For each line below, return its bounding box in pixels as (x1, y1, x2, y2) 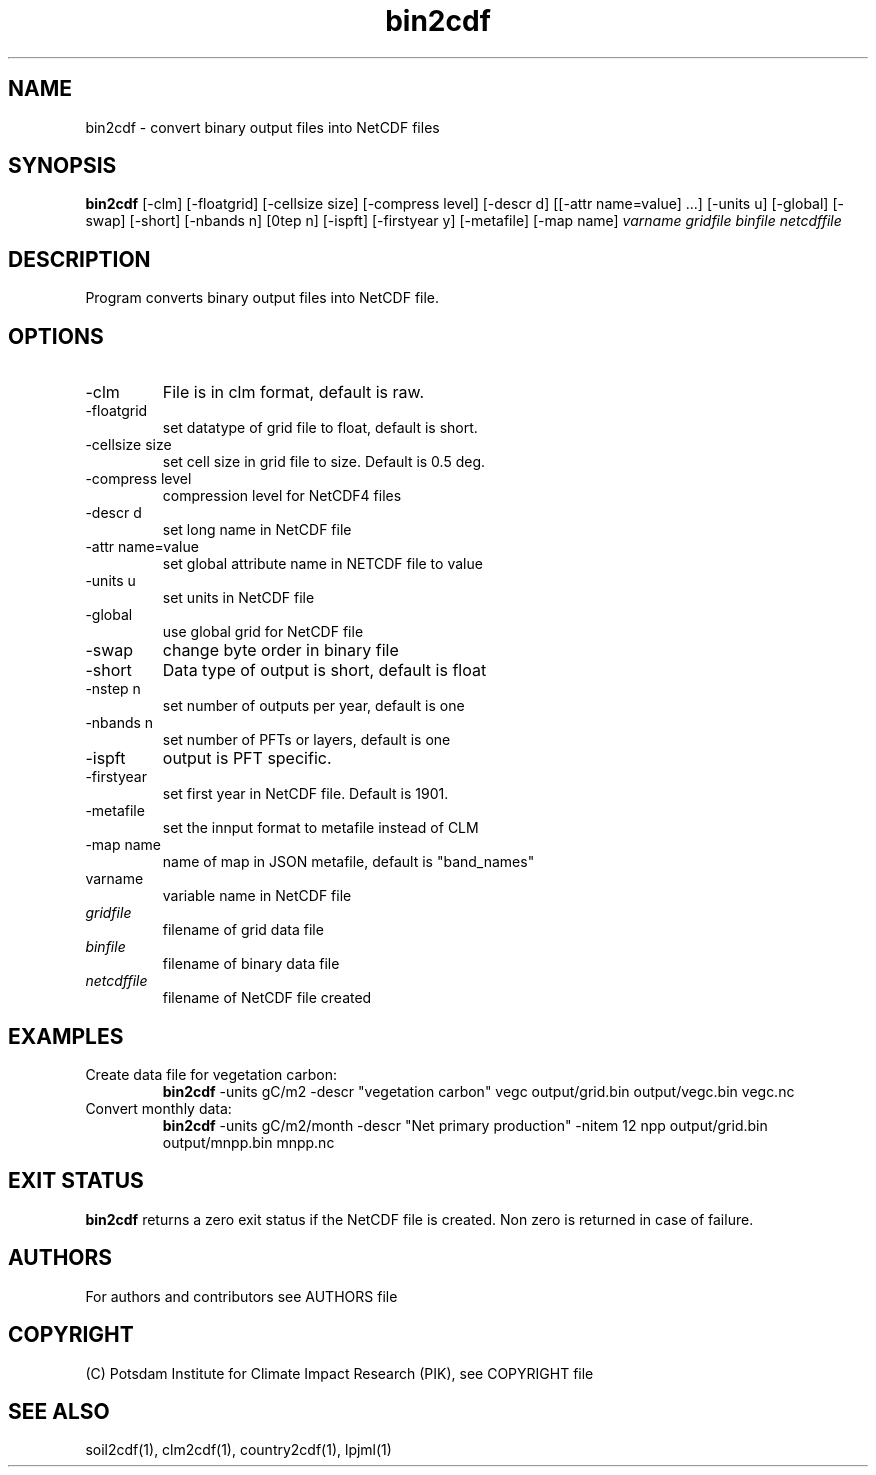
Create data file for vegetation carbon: (85, 1065, 338, 1083)
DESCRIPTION (8, 246, 151, 272)
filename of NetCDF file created (162, 989, 372, 1007)
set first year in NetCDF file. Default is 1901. (162, 785, 449, 803)
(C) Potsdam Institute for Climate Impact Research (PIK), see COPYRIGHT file (85, 1364, 594, 1382)
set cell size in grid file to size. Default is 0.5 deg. (162, 453, 486, 471)
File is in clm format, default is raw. (162, 382, 425, 403)
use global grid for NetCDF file (162, 623, 364, 641)
